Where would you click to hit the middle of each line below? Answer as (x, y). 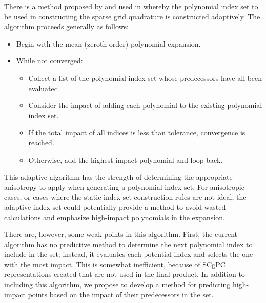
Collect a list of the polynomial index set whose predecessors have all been (145, 78)
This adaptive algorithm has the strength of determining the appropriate (118, 177)
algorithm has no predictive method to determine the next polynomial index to (128, 244)
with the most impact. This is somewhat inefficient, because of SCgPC (115, 264)
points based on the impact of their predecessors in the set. (121, 294)
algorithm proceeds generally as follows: (67, 26)
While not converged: (49, 61)
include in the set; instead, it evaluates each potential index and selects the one (129, 254)
